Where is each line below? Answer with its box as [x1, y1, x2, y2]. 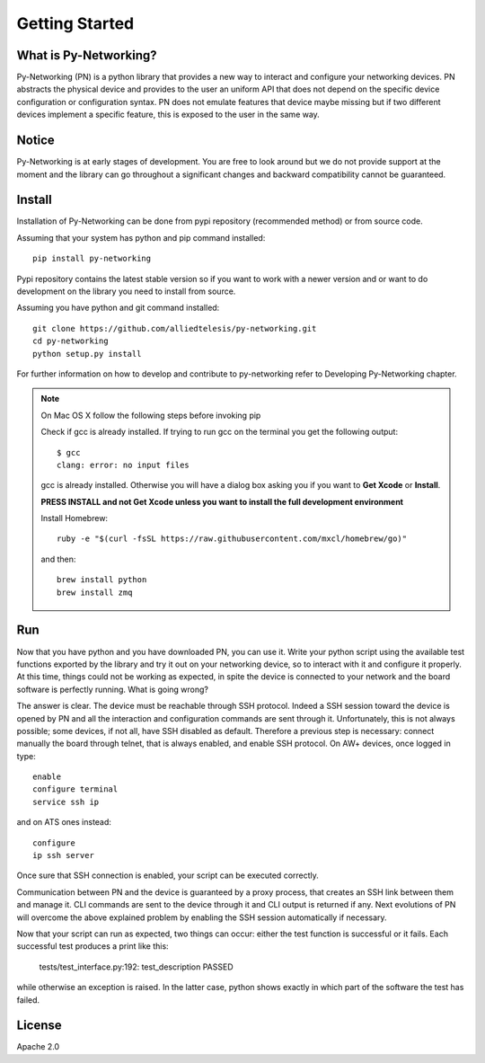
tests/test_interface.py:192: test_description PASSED [39, 961, 234, 972]
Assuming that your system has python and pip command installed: [16, 232, 266, 243]
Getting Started [16, 13, 135, 33]
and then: [40, 554, 76, 564]
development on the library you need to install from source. [16, 286, 236, 297]
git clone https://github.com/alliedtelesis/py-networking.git [32, 323, 317, 333]
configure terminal [32, 784, 119, 794]
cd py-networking [32, 336, 109, 346]
